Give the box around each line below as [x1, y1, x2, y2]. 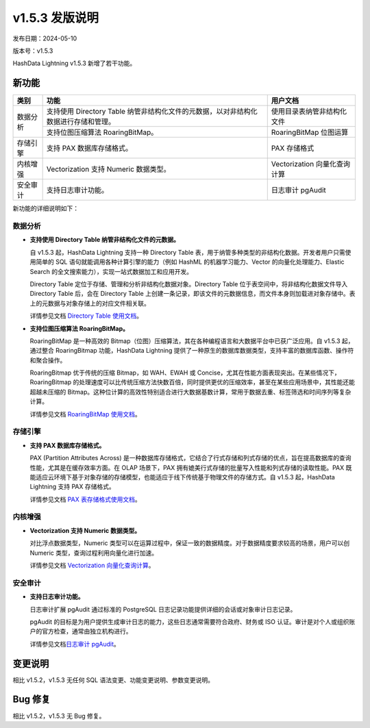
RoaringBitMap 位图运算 [271, 127, 349, 137]
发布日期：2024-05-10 [12, 34, 77, 42]
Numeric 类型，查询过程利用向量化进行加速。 [29, 549, 158, 557]
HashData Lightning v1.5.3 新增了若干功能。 [12, 59, 136, 68]
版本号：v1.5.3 [12, 47, 53, 55]
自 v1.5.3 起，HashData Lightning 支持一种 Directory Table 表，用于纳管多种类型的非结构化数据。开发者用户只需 [29, 248, 345, 256]
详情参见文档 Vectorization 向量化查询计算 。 [29, 562, 155, 570]
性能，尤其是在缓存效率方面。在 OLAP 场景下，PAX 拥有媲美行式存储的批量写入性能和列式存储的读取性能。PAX [29, 463, 345, 472]
